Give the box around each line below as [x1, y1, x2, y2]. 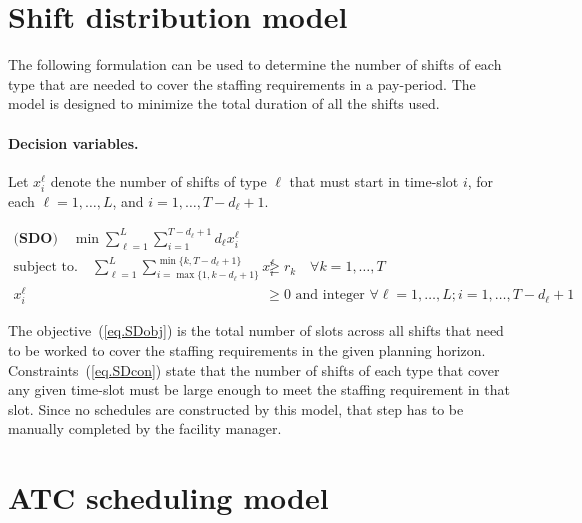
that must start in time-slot [289, 170, 459, 191]
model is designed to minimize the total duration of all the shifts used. [8, 93, 440, 114]
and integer [295, 288, 365, 303]
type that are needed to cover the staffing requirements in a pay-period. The [8, 73, 476, 94]
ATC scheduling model [8, 477, 329, 518]
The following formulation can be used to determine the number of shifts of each [8, 54, 502, 75]
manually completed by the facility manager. [8, 418, 282, 439]
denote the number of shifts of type [50, 170, 267, 191]
